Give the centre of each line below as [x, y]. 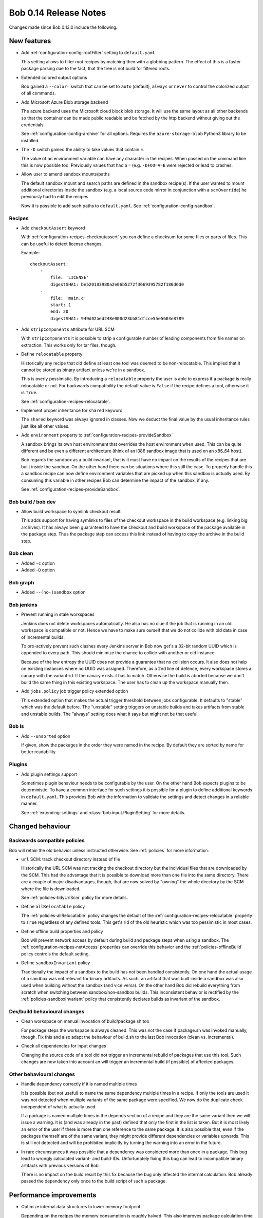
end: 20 [59, 312]
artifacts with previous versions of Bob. [60, 1165]
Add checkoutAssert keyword [53, 228]
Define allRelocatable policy [53, 907]
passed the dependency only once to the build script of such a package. [94, 1181]
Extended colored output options [54, 77]
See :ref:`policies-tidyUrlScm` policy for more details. [75, 898]
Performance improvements [53, 1195]
